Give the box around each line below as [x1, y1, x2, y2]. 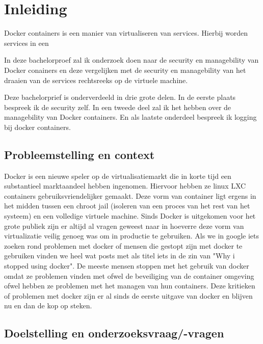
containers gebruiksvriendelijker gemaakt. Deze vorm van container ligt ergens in [4, 190, 256, 201]
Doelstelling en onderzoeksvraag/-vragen [4, 325, 224, 341]
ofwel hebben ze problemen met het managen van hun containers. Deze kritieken [4, 280, 255, 291]
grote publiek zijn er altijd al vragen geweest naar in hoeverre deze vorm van [4, 220, 244, 231]
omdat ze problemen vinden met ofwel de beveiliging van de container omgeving [4, 270, 254, 281]
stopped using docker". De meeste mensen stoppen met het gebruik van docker [4, 260, 249, 271]
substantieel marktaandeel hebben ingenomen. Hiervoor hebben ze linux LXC [4, 180, 246, 191]
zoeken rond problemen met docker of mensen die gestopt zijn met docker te [4, 240, 243, 251]
